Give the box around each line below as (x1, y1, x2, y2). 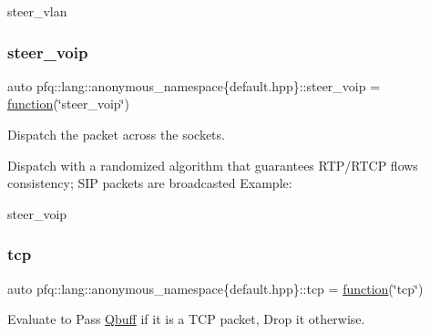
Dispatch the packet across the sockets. (7, 125, 225, 143)
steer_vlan (7, 2, 67, 20)
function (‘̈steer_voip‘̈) (7, 94, 129, 113)
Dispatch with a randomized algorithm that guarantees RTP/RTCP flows (7, 155, 418, 174)
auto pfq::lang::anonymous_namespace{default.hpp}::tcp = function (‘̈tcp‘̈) (7, 278, 424, 297)
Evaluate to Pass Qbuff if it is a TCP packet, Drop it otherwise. (7, 309, 365, 329)
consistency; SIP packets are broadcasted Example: (7, 173, 292, 193)
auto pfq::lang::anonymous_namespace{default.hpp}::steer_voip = (7, 76, 381, 95)
